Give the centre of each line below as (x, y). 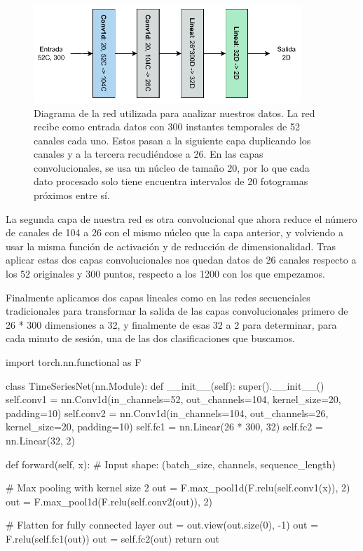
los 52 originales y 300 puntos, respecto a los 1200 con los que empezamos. (165, 274)
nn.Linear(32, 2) (41, 440)
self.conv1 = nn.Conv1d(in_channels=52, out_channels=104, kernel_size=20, (173, 399)
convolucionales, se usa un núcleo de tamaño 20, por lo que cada (172, 167)
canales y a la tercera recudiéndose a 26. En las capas (149, 154)
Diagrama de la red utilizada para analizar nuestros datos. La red (174, 113)
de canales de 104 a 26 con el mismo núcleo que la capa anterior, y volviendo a (175, 232)
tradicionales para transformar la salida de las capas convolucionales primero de (177, 311)
